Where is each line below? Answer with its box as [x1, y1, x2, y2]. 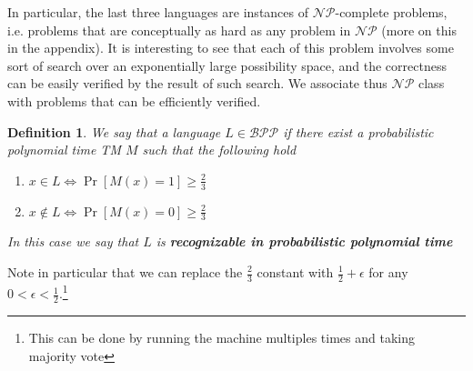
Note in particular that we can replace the [7, 263, 243, 281]
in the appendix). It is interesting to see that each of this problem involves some [7, 38, 454, 57]
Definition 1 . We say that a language [7, 122, 221, 141]
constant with [257, 263, 334, 281]
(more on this [381, 20, 457, 39]
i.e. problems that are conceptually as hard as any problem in [7, 20, 351, 39]
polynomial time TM [7, 140, 121, 159]
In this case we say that [7, 232, 139, 251]
